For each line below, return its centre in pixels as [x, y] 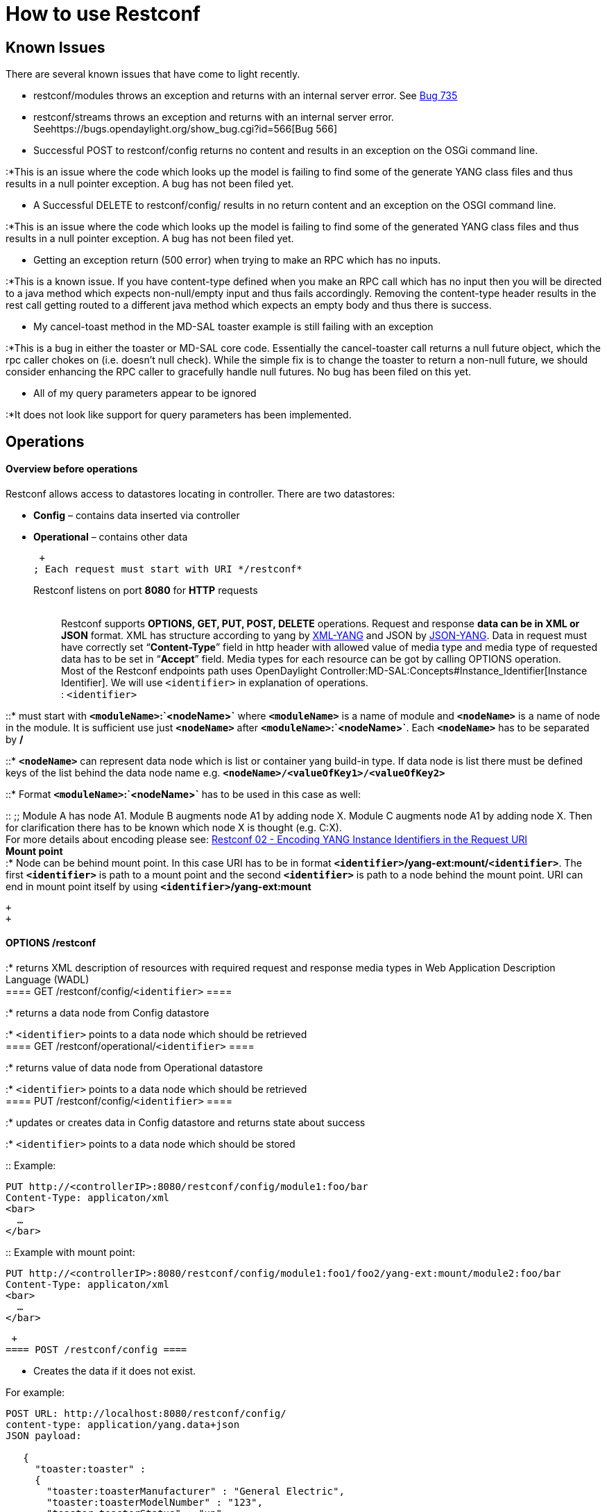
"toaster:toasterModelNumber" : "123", [155, 1503]
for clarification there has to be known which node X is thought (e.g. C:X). [174, 827]
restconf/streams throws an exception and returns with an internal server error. [214, 117]
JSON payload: [44, 1436]
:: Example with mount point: [70, 1252]
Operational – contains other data [111, 536]
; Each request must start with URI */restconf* [168, 569]
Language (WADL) [48, 980]
